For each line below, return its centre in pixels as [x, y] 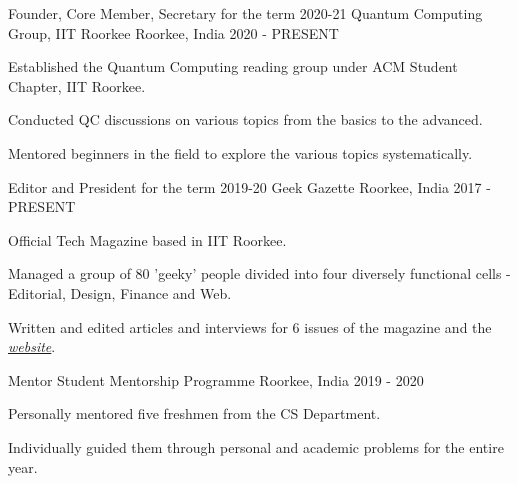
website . [32, 346]
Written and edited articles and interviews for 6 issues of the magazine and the [250, 326]
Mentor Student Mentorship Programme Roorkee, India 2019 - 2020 [216, 379]
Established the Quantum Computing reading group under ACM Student [233, 66]
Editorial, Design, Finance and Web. [120, 292]
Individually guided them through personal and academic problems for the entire [256, 446]
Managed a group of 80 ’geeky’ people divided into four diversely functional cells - [259, 273]
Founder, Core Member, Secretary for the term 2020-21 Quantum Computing [245, 13]
